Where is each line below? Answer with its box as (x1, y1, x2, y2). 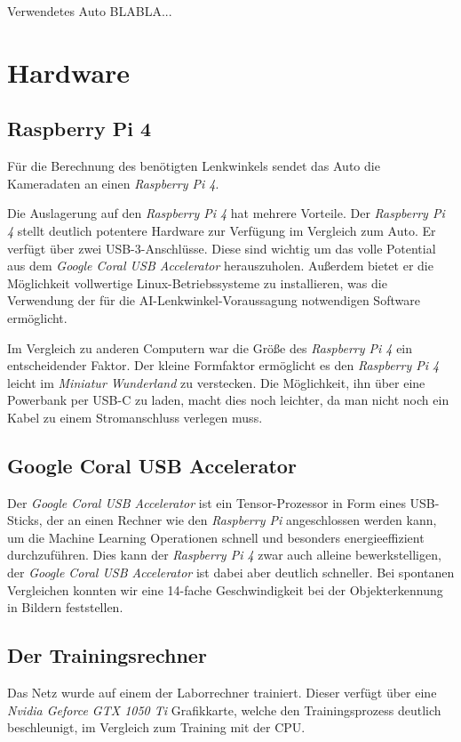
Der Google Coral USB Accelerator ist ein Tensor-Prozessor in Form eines (7, 493, 406, 512)
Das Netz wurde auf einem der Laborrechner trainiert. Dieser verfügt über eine (7, 683, 437, 702)
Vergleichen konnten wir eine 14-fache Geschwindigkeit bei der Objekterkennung (7, 580, 443, 599)
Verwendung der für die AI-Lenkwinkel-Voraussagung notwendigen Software (7, 291, 420, 310)
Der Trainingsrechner (7, 641, 207, 669)
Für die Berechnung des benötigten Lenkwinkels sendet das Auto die (7, 157, 380, 175)
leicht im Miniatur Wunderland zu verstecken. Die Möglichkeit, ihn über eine (7, 373, 425, 391)
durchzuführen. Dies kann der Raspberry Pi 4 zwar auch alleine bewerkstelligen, (7, 545, 441, 564)
